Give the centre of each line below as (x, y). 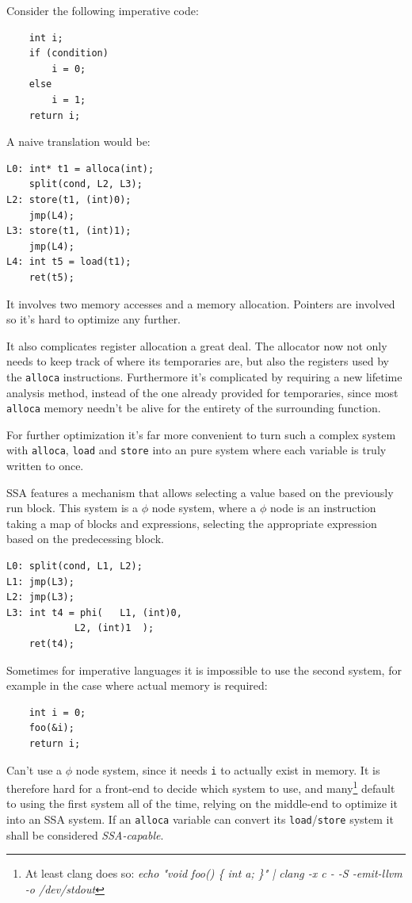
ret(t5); (51, 277)
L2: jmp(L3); (40, 597)
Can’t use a (34, 769)
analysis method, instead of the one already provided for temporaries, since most (202, 392)
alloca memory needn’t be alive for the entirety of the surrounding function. (194, 408)
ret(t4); (51, 643)
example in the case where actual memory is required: (137, 685)
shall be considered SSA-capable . (85, 834)
